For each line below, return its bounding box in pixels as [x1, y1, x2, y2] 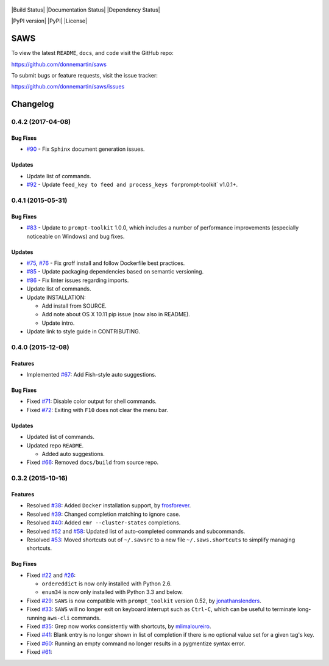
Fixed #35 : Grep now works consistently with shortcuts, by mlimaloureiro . [26, 623, 211, 630]
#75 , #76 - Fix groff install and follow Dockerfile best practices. [26, 259, 185, 267]
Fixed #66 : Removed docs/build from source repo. [26, 458, 158, 466]
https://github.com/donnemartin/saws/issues [11, 83, 125, 90]
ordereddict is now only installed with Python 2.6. [41, 580, 172, 587]
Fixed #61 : [26, 648, 52, 656]
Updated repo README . [26, 441, 84, 449]
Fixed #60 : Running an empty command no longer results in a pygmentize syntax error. [26, 640, 246, 647]
